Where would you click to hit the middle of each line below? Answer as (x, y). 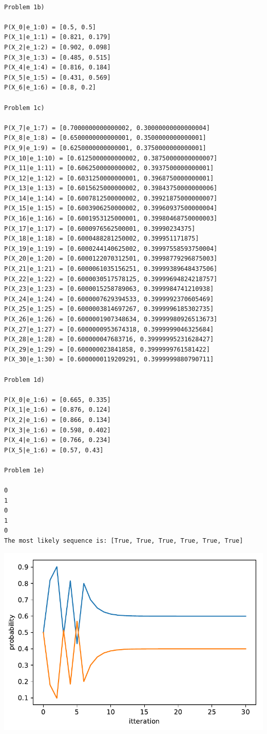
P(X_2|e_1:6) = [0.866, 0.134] (58, 420)
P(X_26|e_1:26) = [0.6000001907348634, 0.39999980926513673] (111, 319)
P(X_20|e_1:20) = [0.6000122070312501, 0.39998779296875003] (111, 259)
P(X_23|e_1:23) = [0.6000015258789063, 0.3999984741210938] (109, 289)
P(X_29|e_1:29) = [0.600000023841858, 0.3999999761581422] (107, 349)
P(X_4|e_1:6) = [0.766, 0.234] (58, 440)
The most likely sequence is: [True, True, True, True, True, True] (124, 541)
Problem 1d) (24, 380)
